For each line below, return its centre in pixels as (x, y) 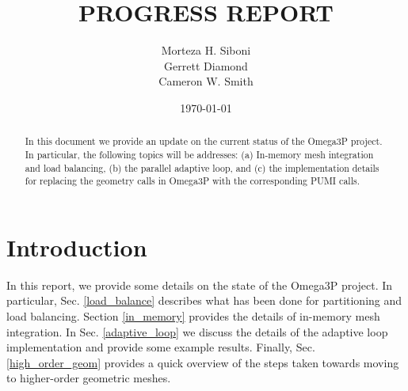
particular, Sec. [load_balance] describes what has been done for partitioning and (204, 300)
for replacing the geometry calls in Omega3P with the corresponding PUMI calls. (192, 181)
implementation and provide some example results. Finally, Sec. (161, 347)
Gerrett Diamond (206, 65)
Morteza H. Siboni (206, 50)
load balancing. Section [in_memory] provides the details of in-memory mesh (193, 316)
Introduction (77, 247)
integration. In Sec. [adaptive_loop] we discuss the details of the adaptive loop (197, 331)
